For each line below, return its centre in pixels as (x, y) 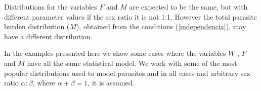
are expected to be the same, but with (188, 7)
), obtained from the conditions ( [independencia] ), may (161, 26)
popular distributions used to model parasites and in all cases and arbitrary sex (127, 73)
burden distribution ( (37, 26)
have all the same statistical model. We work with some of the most (132, 63)
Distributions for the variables (51, 7)
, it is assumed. (111, 83)
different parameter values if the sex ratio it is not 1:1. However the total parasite (130, 16)
